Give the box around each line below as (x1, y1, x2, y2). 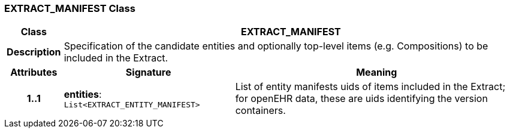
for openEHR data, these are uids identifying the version (235, 92, 488, 105)
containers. (235, 104, 286, 117)
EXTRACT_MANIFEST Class (4, 2, 135, 14)
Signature (125, 66, 171, 79)
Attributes (10, 66, 58, 79)
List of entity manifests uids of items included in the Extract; (235, 81, 506, 93)
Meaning (356, 66, 397, 79)
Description (7, 46, 61, 58)
